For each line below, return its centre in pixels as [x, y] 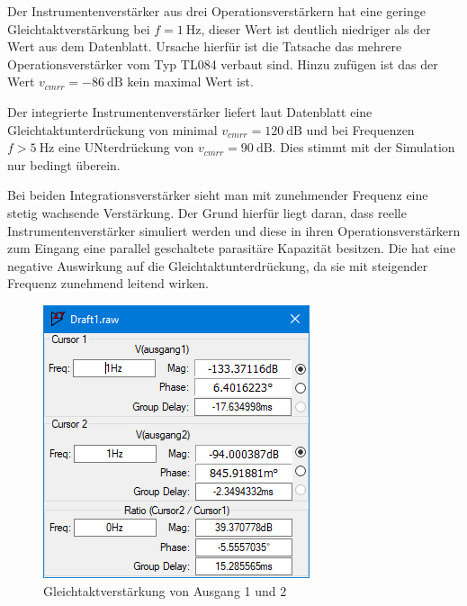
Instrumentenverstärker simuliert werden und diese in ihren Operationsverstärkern [234, 230]
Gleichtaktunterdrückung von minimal [112, 129]
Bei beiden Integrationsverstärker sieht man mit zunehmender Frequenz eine [218, 195]
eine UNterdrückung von [126, 147]
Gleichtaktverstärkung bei [79, 28]
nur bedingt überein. [64, 164]
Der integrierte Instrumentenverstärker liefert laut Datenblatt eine [190, 111]
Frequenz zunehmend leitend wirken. [108, 283]
